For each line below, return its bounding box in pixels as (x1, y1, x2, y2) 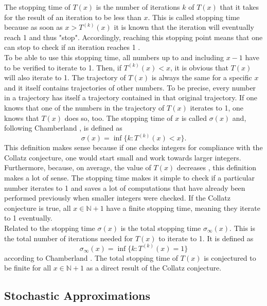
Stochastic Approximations (4, 287, 151, 303)
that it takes (220, 2, 259, 12)
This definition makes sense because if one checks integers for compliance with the (4, 142, 263, 153)
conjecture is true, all (4, 202, 71, 213)
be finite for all (4, 262, 51, 273)
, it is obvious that (170, 62, 228, 73)
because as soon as (4, 22, 63, 32)
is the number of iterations (96, 2, 180, 12)
